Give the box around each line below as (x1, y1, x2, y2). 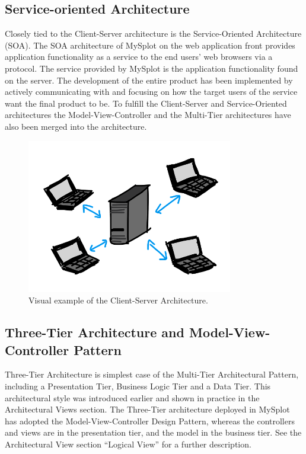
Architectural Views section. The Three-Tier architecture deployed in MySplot (5, 403, 290, 415)
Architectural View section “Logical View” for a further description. (5, 438, 251, 450)
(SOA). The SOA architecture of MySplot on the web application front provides (5, 39, 295, 51)
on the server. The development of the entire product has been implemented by (5, 73, 293, 86)
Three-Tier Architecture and (5, 323, 184, 341)
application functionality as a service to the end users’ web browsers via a (5, 50, 273, 63)
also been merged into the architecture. (5, 120, 147, 132)
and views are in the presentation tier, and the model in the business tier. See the (5, 426, 302, 439)
